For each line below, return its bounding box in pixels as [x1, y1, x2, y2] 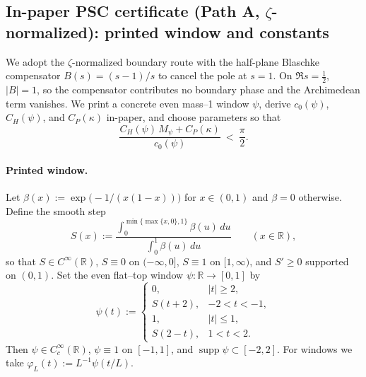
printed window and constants [105, 21, 329, 42]
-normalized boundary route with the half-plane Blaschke [72, 54, 320, 69]
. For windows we [277, 341, 353, 356]
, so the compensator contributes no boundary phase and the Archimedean [37, 82, 360, 97]
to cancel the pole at [158, 68, 247, 83]
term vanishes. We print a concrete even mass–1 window [6, 95, 249, 110]
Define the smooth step [6, 203, 106, 218]
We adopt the [6, 54, 65, 69]
